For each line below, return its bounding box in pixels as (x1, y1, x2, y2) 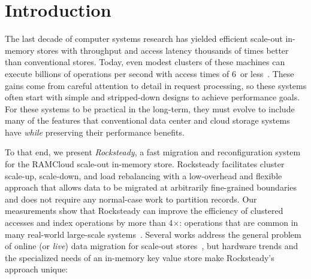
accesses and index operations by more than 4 (5, 216, 173, 229)
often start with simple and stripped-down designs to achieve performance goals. (5, 91, 300, 103)
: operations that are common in (179, 216, 298, 229)
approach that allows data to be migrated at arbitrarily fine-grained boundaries (5, 181, 297, 194)
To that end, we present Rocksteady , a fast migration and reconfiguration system (5, 146, 301, 158)
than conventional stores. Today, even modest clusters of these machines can (5, 56, 285, 68)
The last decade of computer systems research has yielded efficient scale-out (5, 32, 283, 45)
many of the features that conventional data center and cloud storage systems (5, 114, 290, 127)
